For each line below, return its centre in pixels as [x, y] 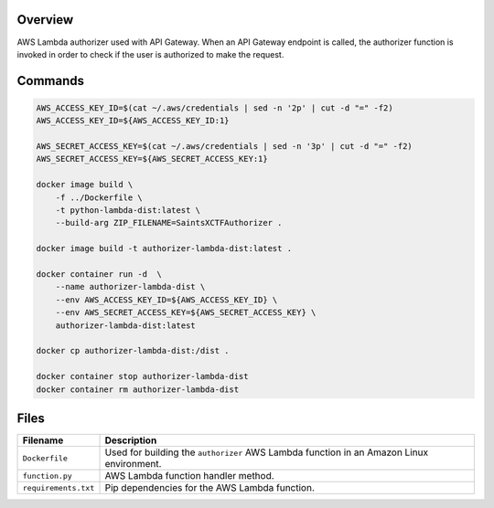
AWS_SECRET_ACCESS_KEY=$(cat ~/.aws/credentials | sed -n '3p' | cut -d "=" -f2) [225, 147]
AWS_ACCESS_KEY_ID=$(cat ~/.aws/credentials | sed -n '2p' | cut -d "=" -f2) [215, 108]
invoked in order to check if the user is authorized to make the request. [150, 54]
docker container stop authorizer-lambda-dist [142, 376]
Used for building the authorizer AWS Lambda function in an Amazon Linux [267, 452]
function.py [47, 476]
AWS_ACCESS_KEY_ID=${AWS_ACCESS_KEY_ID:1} [133, 121]
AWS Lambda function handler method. [189, 476]
